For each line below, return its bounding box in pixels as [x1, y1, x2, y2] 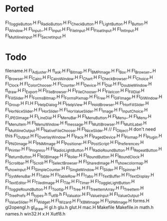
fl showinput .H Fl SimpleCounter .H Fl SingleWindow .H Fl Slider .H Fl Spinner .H [5, 165, 141, 172]
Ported [5, 3, 34, 14]
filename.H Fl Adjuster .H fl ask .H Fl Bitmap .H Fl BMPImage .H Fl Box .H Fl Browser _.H [5, 68, 156, 75]
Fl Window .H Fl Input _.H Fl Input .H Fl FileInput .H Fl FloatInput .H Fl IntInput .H [5, 26, 139, 33]
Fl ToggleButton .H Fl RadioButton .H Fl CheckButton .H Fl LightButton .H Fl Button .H [5, 19, 148, 26]
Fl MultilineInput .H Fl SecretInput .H [5, 32, 66, 40]
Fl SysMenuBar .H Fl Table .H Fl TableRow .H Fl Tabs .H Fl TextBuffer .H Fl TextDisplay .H [5, 172, 155, 179]
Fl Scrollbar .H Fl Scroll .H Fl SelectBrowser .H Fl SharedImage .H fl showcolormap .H [5, 158, 148, 166]
